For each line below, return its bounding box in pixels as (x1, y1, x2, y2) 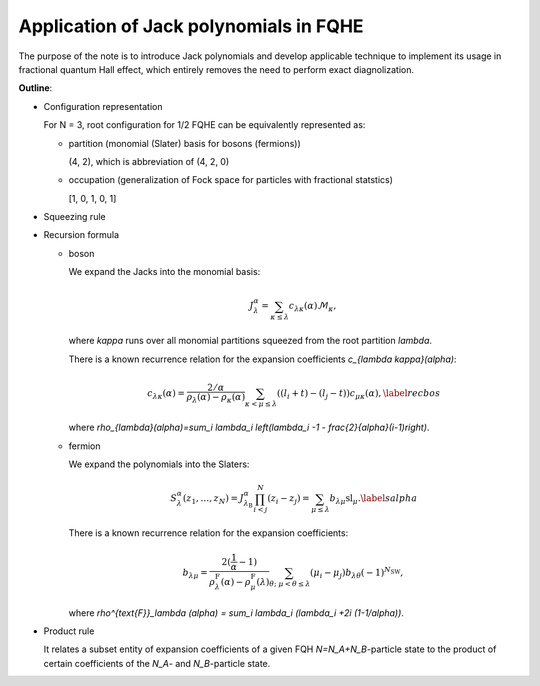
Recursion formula (43, 229, 120, 241)
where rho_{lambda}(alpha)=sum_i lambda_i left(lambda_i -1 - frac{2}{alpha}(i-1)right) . (68, 421, 430, 434)
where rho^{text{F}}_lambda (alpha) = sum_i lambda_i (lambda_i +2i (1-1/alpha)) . (68, 606, 405, 619)
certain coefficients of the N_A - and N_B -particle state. (43, 657, 271, 669)
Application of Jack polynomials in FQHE (18, 15, 364, 37)
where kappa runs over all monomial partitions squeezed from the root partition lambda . (68, 335, 433, 347)
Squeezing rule (43, 211, 106, 223)
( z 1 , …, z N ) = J (182, 493, 244, 507)
